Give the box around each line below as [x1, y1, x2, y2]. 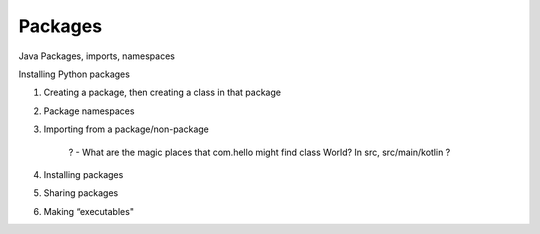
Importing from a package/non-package [43, 123, 210, 135]
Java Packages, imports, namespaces [18, 50, 175, 62]
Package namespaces [43, 105, 135, 117]
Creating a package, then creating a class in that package [43, 86, 282, 99]
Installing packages [43, 168, 124, 180]
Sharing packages [43, 187, 119, 199]
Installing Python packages [18, 68, 130, 80]
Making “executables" [43, 205, 135, 217]
